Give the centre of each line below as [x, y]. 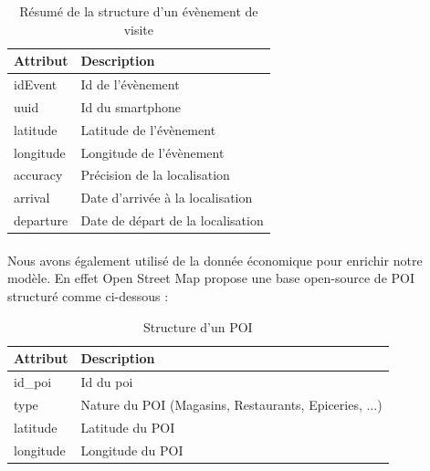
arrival [32, 198]
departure [41, 220]
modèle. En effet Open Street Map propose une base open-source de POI [211, 278]
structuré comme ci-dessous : [88, 295]
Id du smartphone [131, 106]
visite [139, 29]
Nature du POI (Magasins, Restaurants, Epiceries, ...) [231, 404]
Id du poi [107, 382]
